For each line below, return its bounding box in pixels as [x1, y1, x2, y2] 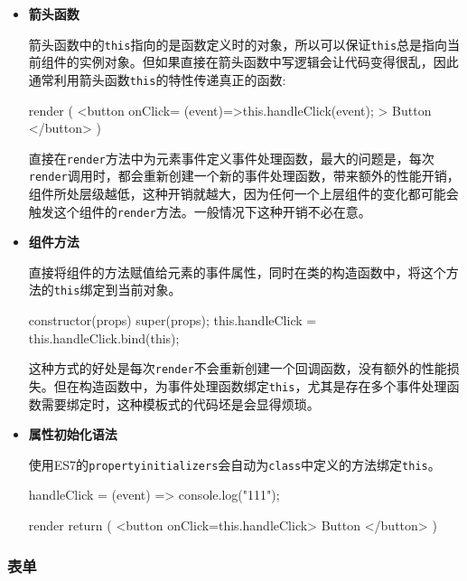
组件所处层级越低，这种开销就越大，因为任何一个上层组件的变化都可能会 [28, 184, 459, 202]
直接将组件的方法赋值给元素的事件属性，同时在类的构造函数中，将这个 [28, 262, 446, 281]
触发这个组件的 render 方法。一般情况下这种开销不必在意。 [28, 201, 371, 220]
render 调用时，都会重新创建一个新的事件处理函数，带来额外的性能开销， [28, 166, 460, 185]
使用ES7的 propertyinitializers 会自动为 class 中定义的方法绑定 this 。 [28, 454, 441, 473]
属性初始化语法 [28, 425, 117, 444]
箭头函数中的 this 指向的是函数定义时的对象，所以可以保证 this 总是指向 [28, 34, 448, 53]
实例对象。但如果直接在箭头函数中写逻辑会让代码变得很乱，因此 [79, 52, 459, 71]
